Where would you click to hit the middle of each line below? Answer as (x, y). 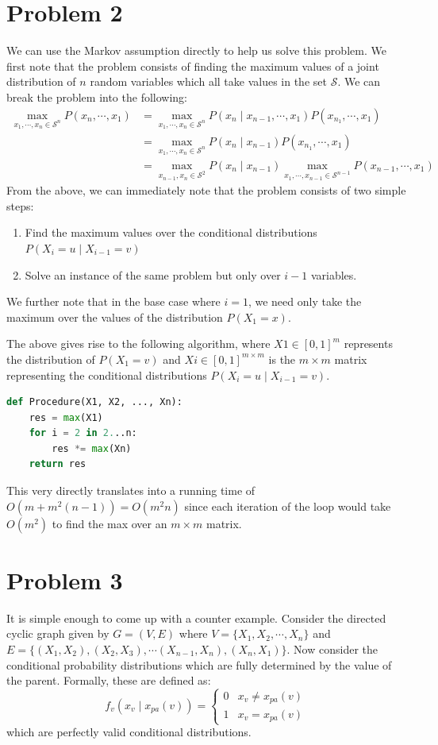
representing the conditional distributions (107, 374)
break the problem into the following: (97, 97)
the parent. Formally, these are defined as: (109, 680)
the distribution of (51, 359)
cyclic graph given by (58, 633)
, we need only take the (305, 301)
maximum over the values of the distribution (115, 317)
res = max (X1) (66, 417)
